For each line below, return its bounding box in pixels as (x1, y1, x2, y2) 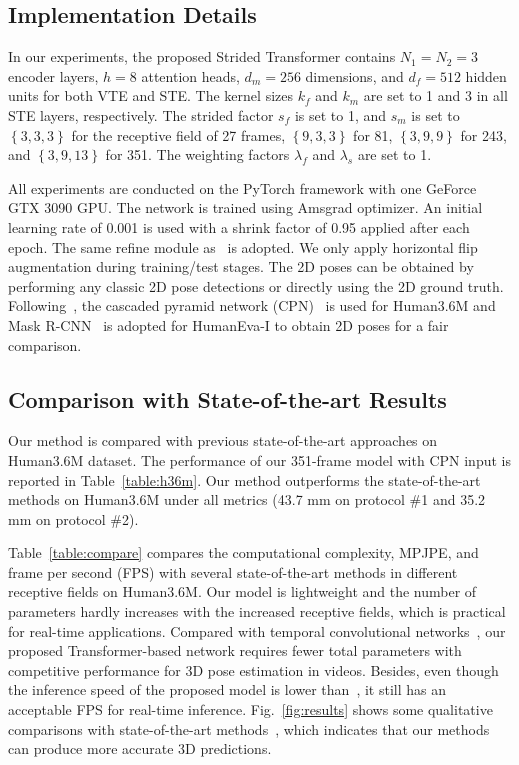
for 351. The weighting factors (105, 144, 290, 165)
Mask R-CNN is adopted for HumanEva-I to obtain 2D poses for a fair (8, 314, 449, 335)
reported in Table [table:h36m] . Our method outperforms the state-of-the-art (8, 469, 481, 490)
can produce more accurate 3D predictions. (8, 738, 272, 759)
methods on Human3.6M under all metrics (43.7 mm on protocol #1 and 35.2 (8, 489, 486, 510)
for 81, (353, 124, 393, 145)
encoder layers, (8, 65, 99, 86)
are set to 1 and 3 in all (363, 85, 508, 106)
